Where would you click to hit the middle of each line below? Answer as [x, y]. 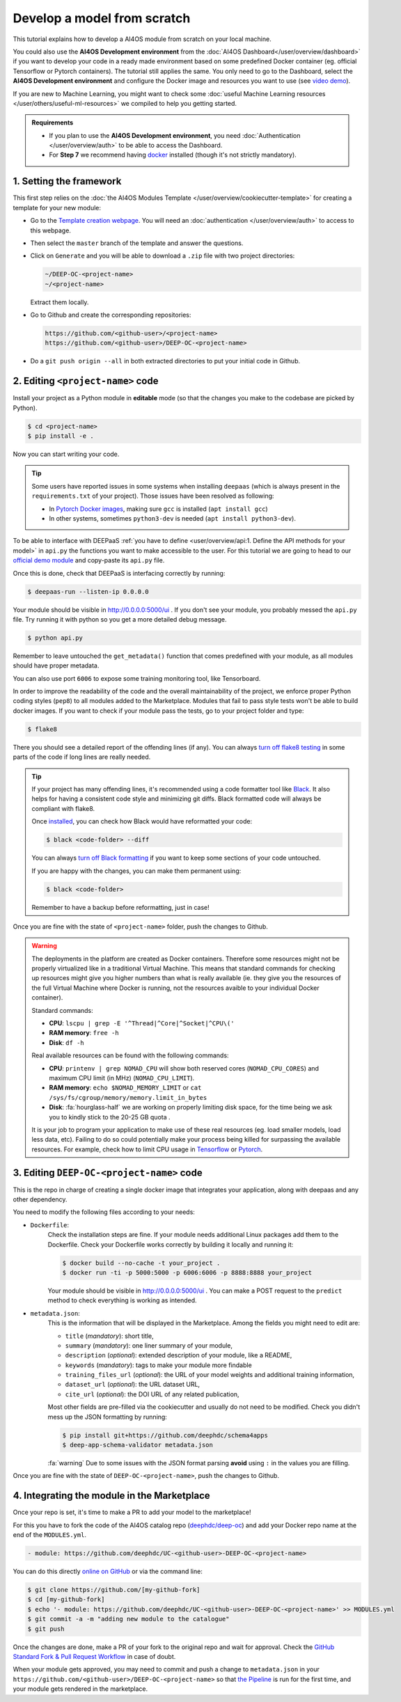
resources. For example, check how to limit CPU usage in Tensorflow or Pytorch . [147, 1149]
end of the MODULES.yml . [50, 1535]
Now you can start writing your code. [66, 454]
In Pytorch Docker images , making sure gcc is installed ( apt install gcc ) [158, 509]
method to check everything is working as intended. [123, 1300]
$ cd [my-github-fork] [66, 1600]
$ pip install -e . [61, 436]
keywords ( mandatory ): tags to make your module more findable [158, 1365]
